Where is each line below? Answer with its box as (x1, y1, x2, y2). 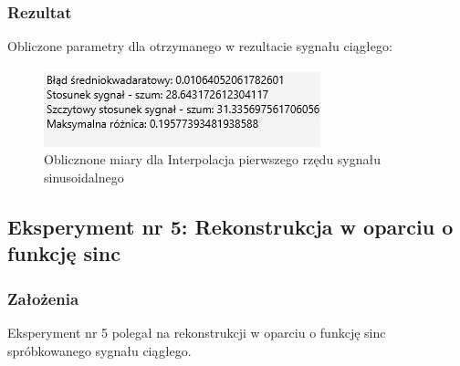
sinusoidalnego (44, 168, 124, 186)
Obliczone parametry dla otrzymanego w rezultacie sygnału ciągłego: (7, 37, 392, 56)
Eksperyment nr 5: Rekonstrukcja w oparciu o (7, 212, 454, 240)
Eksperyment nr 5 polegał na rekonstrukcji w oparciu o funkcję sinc (7, 322, 386, 341)
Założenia (7, 287, 79, 309)
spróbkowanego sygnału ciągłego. (7, 340, 192, 360)
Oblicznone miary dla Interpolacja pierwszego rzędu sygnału (44, 150, 382, 169)
